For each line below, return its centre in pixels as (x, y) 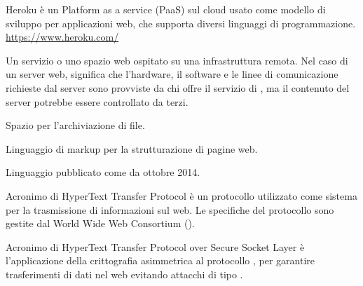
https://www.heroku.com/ (62, 37)
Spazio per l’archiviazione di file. (75, 125)
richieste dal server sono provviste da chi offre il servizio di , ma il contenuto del (178, 87)
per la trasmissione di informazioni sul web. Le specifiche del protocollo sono (170, 209)
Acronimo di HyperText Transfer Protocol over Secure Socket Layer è (155, 246)
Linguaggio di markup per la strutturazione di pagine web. (132, 148)
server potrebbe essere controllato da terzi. (97, 101)
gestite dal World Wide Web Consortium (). (100, 223)
